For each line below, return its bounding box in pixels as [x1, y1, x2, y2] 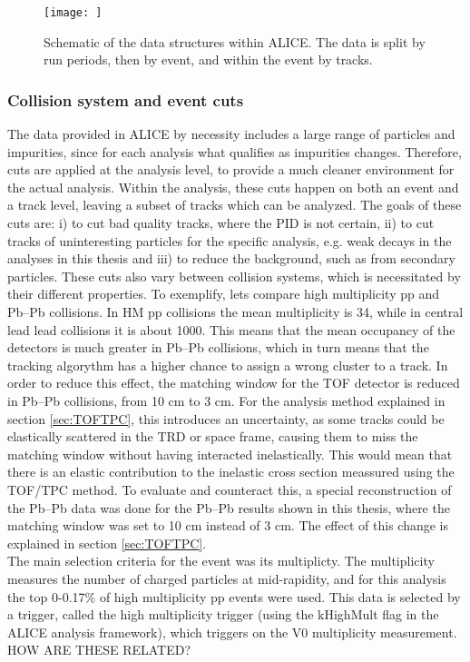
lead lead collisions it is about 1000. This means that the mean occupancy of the [7, 320, 455, 339]
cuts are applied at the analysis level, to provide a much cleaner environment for [7, 160, 455, 179]
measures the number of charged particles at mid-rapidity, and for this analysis [7, 568, 446, 588]
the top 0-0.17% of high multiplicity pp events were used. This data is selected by [7, 587, 461, 606]
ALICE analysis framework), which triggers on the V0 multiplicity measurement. [7, 622, 457, 641]
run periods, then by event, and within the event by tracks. [44, 50, 373, 69]
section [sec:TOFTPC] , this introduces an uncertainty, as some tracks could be [7, 409, 445, 428]
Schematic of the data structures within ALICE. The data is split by [44, 32, 426, 51]
